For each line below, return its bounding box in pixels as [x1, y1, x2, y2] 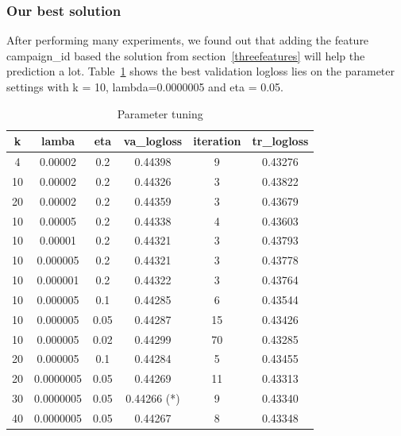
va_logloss [123, 133, 183, 149]
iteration [193, 133, 241, 149]
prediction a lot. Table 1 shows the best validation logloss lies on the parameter [6, 63, 395, 79]
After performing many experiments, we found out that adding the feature [6, 32, 369, 48]
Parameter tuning [117, 105, 203, 122]
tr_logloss [252, 133, 309, 149]
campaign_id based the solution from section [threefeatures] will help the [6, 47, 365, 64]
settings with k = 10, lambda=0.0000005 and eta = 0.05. [6, 79, 283, 95]
